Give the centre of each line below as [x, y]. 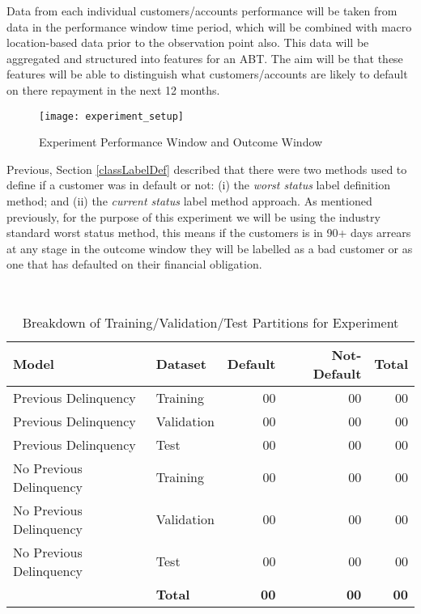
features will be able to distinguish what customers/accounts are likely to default [207, 74]
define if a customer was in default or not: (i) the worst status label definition [198, 185]
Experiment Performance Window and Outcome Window [181, 142]
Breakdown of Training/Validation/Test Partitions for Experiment [210, 322]
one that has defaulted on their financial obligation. [134, 264]
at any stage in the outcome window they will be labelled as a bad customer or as [210, 248]
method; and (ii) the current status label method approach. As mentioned [189, 201]
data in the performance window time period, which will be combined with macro [209, 26]
